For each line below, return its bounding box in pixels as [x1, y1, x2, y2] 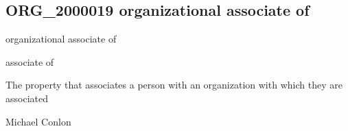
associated [5, 91, 48, 105]
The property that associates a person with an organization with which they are [5, 78, 343, 92]
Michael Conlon [5, 114, 71, 128]
